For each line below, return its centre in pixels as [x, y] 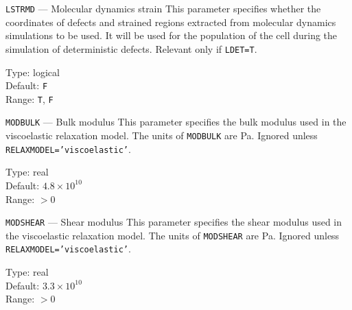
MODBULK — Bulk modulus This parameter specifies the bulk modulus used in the [176, 122]
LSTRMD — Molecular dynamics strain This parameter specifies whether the [163, 8]
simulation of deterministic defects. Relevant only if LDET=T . [131, 48]
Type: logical [33, 72]
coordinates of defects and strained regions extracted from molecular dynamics [171, 22]
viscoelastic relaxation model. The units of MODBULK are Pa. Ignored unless [162, 135]
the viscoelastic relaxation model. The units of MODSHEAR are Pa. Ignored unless [173, 235]
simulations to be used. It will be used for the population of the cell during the [172, 35]
